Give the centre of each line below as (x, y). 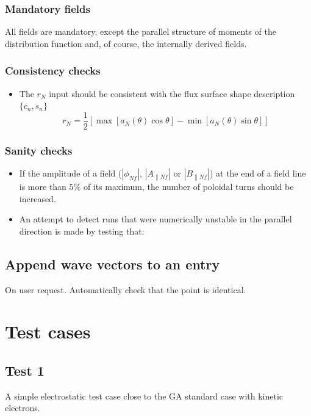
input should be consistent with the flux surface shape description (172, 93)
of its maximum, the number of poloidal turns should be (188, 187)
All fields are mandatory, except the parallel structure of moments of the (141, 31)
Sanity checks (39, 150)
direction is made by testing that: (82, 231)
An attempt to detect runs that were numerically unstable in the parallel (155, 219)
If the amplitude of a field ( (70, 173)
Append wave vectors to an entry (113, 264)
